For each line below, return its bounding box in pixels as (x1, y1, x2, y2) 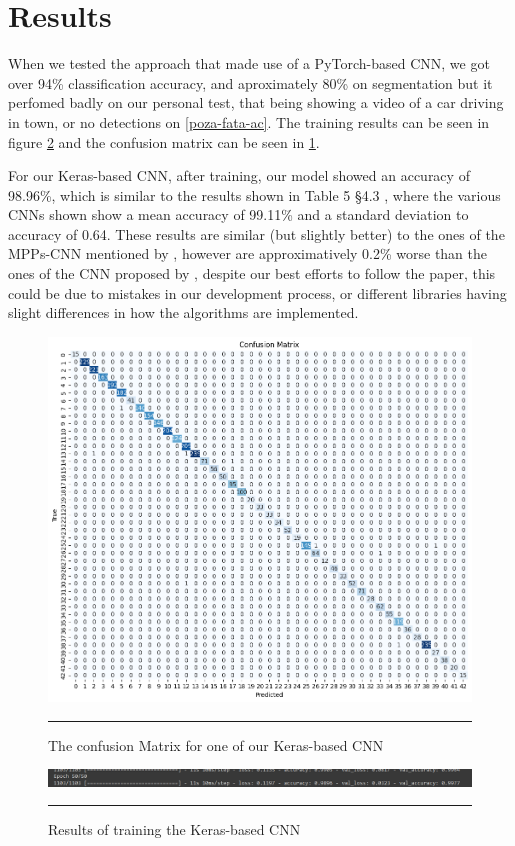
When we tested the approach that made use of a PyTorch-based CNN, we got (8, 53, 490, 74)
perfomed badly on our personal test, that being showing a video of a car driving (8, 92, 504, 113)
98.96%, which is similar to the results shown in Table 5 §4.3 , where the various (8, 184, 501, 205)
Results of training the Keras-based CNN (48, 819, 301, 840)
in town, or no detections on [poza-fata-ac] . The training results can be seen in (8, 111, 490, 132)
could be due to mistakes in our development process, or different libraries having (8, 282, 507, 303)
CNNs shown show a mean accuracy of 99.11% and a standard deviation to (8, 204, 469, 225)
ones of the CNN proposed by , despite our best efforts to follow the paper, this (8, 263, 496, 284)
